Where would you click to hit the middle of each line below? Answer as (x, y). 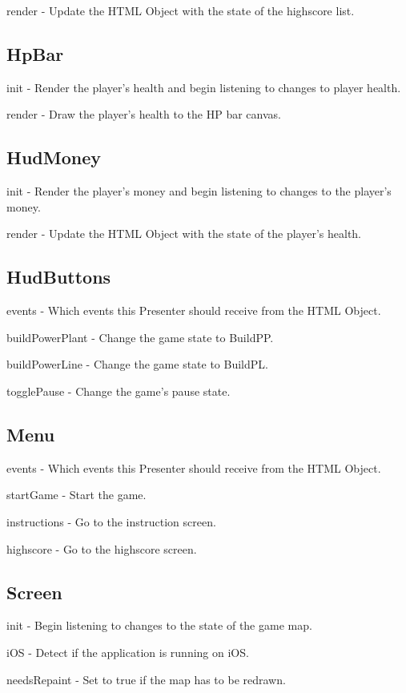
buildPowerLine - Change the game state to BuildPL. (137, 364)
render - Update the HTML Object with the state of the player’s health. (184, 234)
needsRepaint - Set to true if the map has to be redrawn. (146, 679)
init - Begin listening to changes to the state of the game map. (159, 625)
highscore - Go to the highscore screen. (102, 548)
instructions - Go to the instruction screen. (111, 521)
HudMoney (54, 157)
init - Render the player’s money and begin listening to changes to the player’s (199, 191)
